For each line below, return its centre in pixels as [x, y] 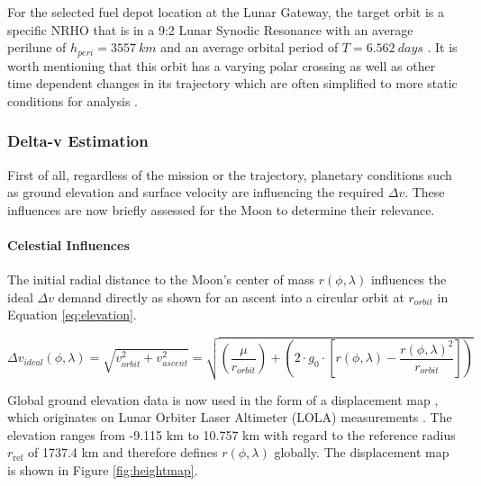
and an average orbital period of [250, 47]
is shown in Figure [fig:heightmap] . [103, 470]
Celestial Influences [68, 245]
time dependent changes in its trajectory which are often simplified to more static [232, 83]
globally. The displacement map [362, 452]
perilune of [37, 47]
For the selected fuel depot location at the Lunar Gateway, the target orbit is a [226, 12]
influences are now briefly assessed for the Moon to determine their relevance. [221, 209]
